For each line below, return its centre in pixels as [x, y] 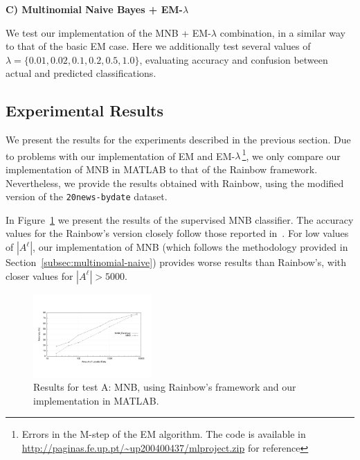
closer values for [39, 275]
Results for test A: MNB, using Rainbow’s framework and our [165, 387]
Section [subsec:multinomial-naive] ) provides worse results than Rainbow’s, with [176, 262]
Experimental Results [84, 110]
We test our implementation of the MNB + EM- [108, 32]
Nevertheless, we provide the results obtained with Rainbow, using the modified [175, 183]
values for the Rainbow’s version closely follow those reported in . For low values [177, 233]
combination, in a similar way [283, 32]
